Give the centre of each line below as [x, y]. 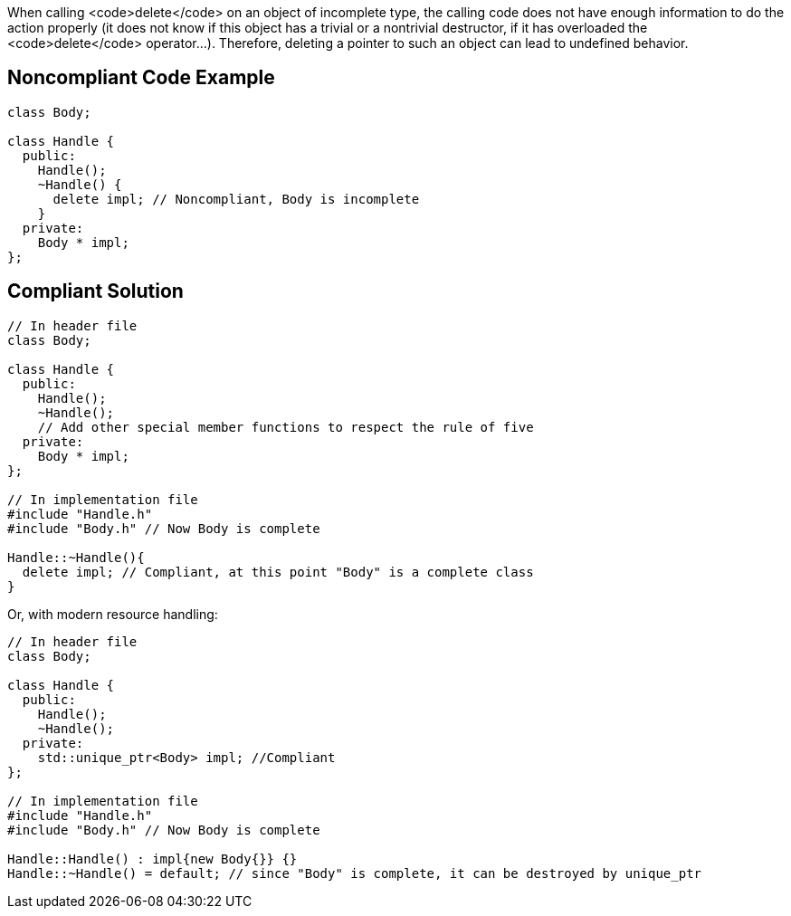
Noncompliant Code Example [141, 78]
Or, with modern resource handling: [113, 614]
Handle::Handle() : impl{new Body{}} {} [152, 859]
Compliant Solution [95, 291]
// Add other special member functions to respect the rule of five [286, 427]
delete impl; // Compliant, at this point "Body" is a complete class [278, 572]
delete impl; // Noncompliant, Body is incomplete [236, 199]
